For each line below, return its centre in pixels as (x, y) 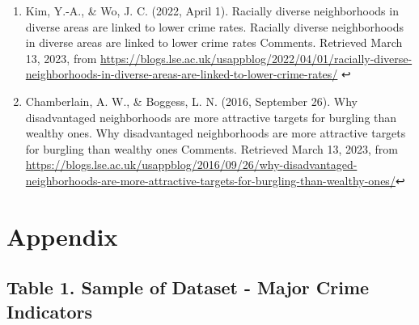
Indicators (50, 311)
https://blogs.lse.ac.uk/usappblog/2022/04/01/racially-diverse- (256, 58)
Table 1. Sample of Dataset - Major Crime (188, 287)
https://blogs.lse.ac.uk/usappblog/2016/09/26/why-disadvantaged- (191, 165)
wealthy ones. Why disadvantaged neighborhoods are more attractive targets (216, 133)
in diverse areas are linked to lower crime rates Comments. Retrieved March (214, 42)
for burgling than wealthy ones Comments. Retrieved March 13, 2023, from (212, 148)
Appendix (62, 236)
